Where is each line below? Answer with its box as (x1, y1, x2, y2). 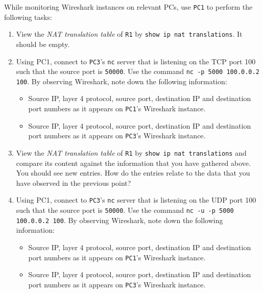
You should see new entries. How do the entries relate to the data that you (16, 167, 250, 178)
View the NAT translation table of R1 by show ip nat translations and (16, 147, 247, 158)
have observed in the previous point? (16, 177, 131, 188)
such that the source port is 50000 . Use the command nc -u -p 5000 (16, 205, 234, 215)
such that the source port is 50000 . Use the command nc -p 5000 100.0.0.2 (16, 66, 259, 77)
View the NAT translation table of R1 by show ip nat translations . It (16, 29, 243, 39)
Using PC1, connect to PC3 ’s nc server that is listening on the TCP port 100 (16, 56, 256, 66)
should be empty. (16, 38, 70, 49)
